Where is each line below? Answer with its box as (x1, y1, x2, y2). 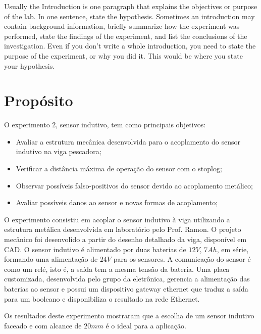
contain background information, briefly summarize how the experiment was (4, 21, 240, 31)
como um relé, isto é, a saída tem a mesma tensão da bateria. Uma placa (4, 263, 230, 274)
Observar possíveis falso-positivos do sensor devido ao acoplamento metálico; (16, 180, 253, 190)
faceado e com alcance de (4, 320, 82, 330)
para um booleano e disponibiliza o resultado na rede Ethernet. (4, 293, 200, 304)
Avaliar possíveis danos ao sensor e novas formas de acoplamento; (16, 197, 218, 208)
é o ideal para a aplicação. (106, 320, 186, 330)
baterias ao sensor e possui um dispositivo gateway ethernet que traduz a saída (4, 283, 248, 294)
